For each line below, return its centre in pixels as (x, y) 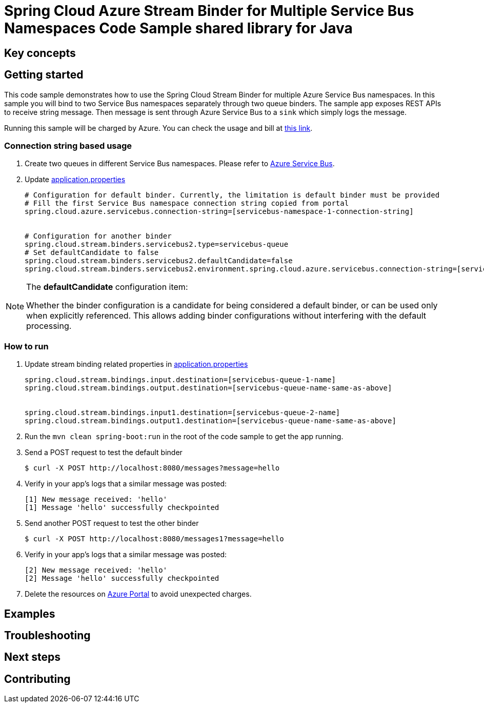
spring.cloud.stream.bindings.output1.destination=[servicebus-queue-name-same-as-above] (210, 421)
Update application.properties (75, 180)
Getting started (44, 75)
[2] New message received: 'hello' (96, 570)
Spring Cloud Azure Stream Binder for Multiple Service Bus (209, 11)
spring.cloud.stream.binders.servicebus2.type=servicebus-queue (157, 244)
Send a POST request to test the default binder (104, 453)
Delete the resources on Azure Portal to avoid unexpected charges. (138, 594)
